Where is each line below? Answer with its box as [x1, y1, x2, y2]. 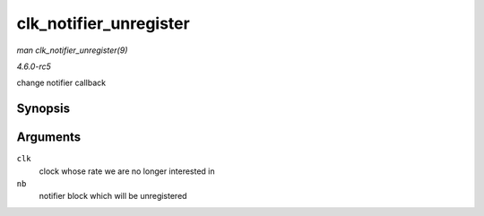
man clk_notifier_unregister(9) [16, 45, 128, 56]
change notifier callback [16, 77, 107, 89]
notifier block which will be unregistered [39, 191, 187, 202]
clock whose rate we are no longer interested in [39, 166, 215, 177]
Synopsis [16, 101, 71, 117]
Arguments [16, 130, 82, 145]
